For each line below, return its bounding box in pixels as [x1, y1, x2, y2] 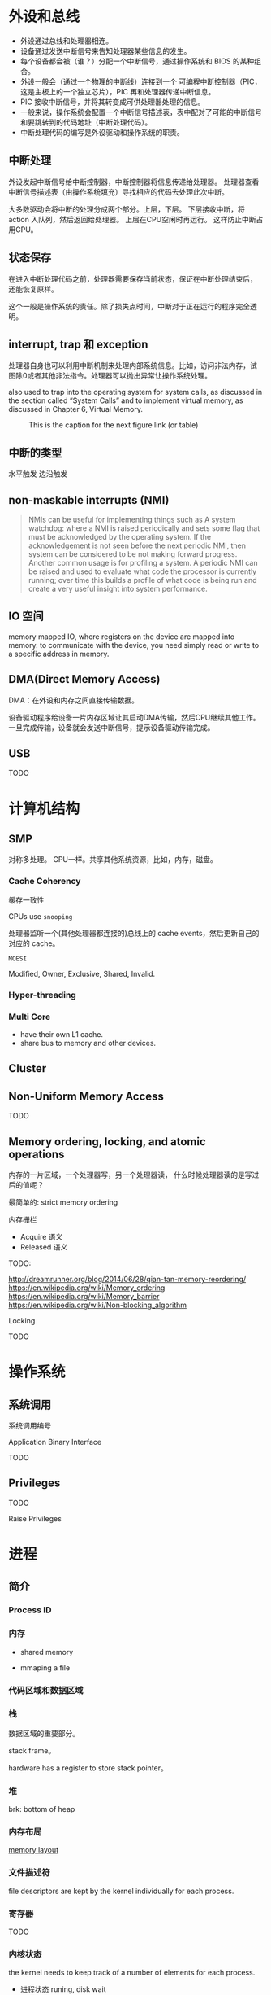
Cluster [8, 1061, 47, 1075]
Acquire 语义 [19, 1232, 63, 1241]
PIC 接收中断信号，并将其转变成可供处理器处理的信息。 [19, 97, 205, 107]
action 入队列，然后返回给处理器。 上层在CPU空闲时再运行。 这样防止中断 [8, 214, 256, 224]
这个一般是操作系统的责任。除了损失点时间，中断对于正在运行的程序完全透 [8, 301, 257, 311]
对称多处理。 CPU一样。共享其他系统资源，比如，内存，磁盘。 [8, 855, 217, 864]
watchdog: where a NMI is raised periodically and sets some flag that [28, 523, 260, 533]
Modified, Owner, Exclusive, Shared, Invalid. [8, 969, 156, 978]
